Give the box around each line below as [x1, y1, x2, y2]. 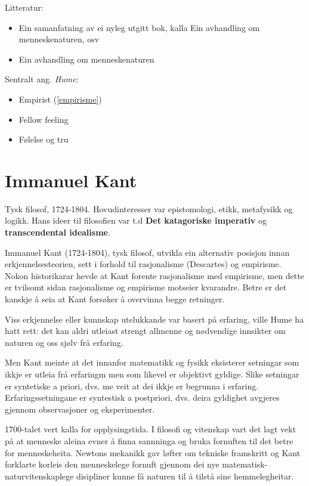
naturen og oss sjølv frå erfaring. [5, 336, 123, 348]
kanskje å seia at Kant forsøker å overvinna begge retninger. [5, 293, 225, 305]
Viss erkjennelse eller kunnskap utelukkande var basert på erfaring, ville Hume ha [5, 312, 304, 325]
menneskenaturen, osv [18, 33, 100, 45]
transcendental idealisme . [5, 226, 110, 239]
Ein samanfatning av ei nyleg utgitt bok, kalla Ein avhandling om [18, 21, 260, 33]
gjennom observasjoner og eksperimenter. [5, 403, 155, 415]
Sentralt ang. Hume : [5, 73, 79, 85]
